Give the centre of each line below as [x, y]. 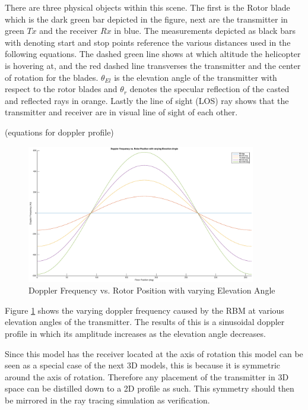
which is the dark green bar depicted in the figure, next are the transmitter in [146, 19]
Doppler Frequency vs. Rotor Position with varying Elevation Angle [152, 290]
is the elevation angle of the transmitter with [196, 77]
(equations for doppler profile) [59, 132]
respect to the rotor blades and [61, 89]
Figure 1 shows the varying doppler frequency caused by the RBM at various [145, 310]
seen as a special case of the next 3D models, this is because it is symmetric [143, 365]
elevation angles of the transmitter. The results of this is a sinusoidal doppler [145, 322]
